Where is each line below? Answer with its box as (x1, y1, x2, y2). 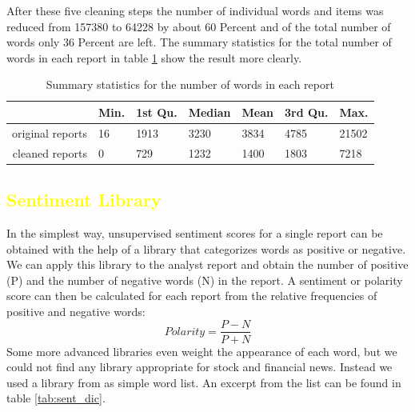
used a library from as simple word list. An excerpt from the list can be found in (6, 374, 401, 390)
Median (188, 103, 231, 120)
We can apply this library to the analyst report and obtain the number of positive (6, 256, 409, 273)
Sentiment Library (6, 187, 162, 212)
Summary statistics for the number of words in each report (46, 76, 334, 93)
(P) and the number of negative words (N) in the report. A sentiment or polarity (6, 271, 403, 288)
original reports (12, 124, 87, 141)
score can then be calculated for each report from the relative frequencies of (6, 287, 377, 304)
